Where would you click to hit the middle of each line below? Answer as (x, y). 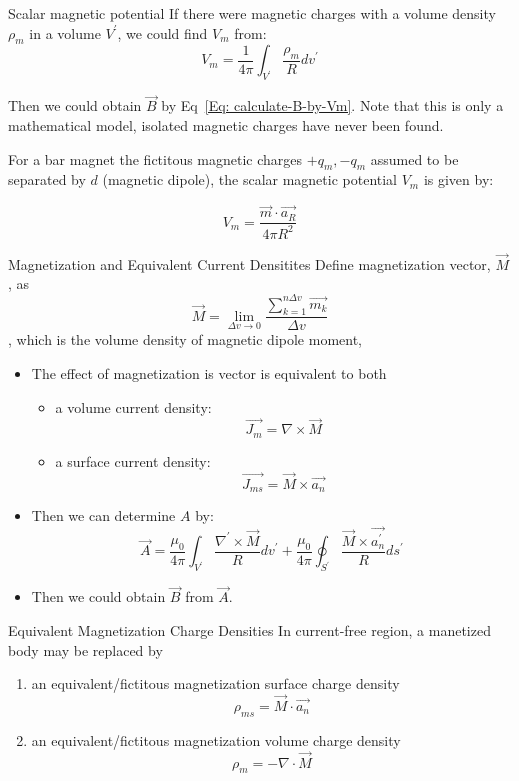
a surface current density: (133, 460)
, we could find (162, 32)
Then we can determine (103, 515)
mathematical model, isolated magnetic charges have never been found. (226, 125)
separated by (47, 179)
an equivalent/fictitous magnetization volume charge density (216, 739)
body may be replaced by (85, 649)
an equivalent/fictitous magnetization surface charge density (215, 683)
